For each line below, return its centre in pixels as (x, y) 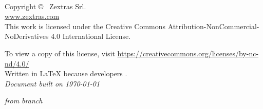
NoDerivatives (27, 36)
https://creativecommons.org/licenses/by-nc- (188, 53)
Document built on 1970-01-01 (52, 83)
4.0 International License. (91, 36)
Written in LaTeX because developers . (66, 73)
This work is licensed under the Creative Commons (85, 26)
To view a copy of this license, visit (60, 53)
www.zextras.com (32, 16)
